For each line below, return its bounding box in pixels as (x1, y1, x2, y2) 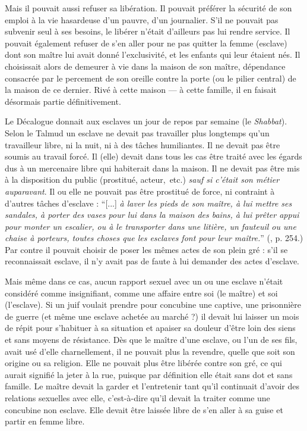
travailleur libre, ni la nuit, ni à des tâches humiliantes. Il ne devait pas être (5, 138, 280, 151)
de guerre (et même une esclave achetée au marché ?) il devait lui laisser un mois (5, 310, 299, 322)
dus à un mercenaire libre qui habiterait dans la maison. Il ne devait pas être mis (5, 161, 300, 174)
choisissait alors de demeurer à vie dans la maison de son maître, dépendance (5, 60, 286, 72)
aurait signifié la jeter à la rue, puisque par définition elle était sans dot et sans (5, 368, 293, 380)
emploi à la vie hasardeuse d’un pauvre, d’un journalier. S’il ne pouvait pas (5, 13, 278, 26)
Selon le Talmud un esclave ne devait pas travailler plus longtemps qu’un (5, 126, 270, 139)
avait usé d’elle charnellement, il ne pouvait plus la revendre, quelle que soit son (5, 345, 295, 357)
